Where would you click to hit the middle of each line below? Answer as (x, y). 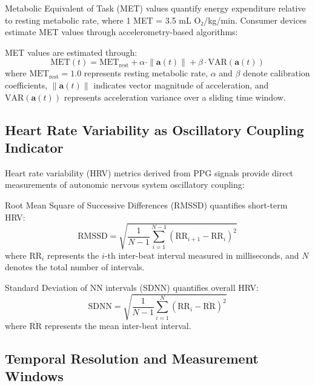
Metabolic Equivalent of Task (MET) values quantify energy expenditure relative (155, 8)
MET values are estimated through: (71, 52)
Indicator (34, 147)
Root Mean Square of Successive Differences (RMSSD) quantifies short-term (146, 205)
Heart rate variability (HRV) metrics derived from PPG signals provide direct (149, 172)
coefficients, (26, 85)
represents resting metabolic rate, (146, 73)
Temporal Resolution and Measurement (132, 358)
